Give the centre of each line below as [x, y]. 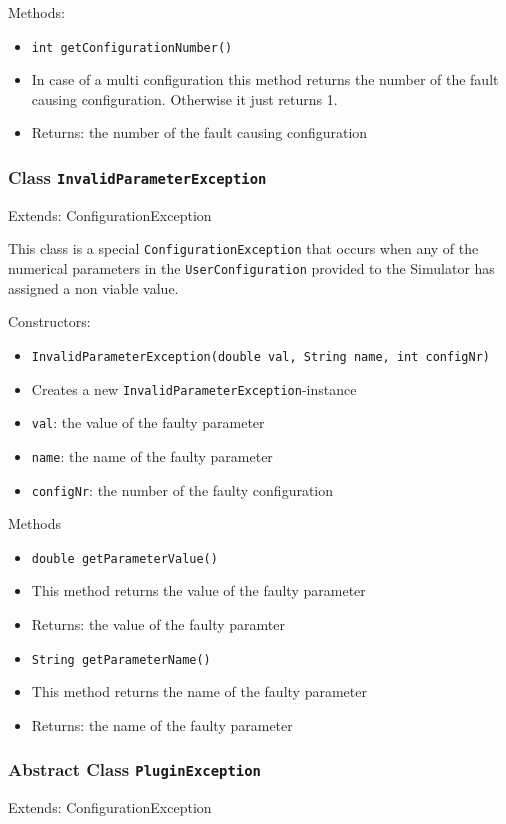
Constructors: [49, 321]
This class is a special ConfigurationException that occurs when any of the [243, 248]
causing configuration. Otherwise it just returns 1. [184, 98]
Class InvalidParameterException [137, 176]
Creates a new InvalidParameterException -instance [194, 388]
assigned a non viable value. [93, 287]
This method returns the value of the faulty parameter [198, 590]
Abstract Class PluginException [134, 769]
